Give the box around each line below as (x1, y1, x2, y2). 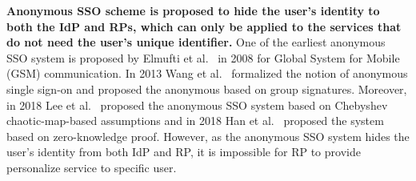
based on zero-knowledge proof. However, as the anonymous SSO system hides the (6, 127, 410, 144)
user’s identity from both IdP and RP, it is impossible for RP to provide (6, 143, 361, 160)
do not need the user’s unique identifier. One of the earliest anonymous (6, 34, 386, 50)
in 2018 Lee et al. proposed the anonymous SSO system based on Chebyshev (6, 96, 388, 113)
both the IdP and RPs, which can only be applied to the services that (6, 18, 402, 34)
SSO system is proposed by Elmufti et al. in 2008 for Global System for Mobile (6, 49, 400, 66)
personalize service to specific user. (6, 159, 177, 175)
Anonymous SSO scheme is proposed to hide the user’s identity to (6, 2, 380, 18)
